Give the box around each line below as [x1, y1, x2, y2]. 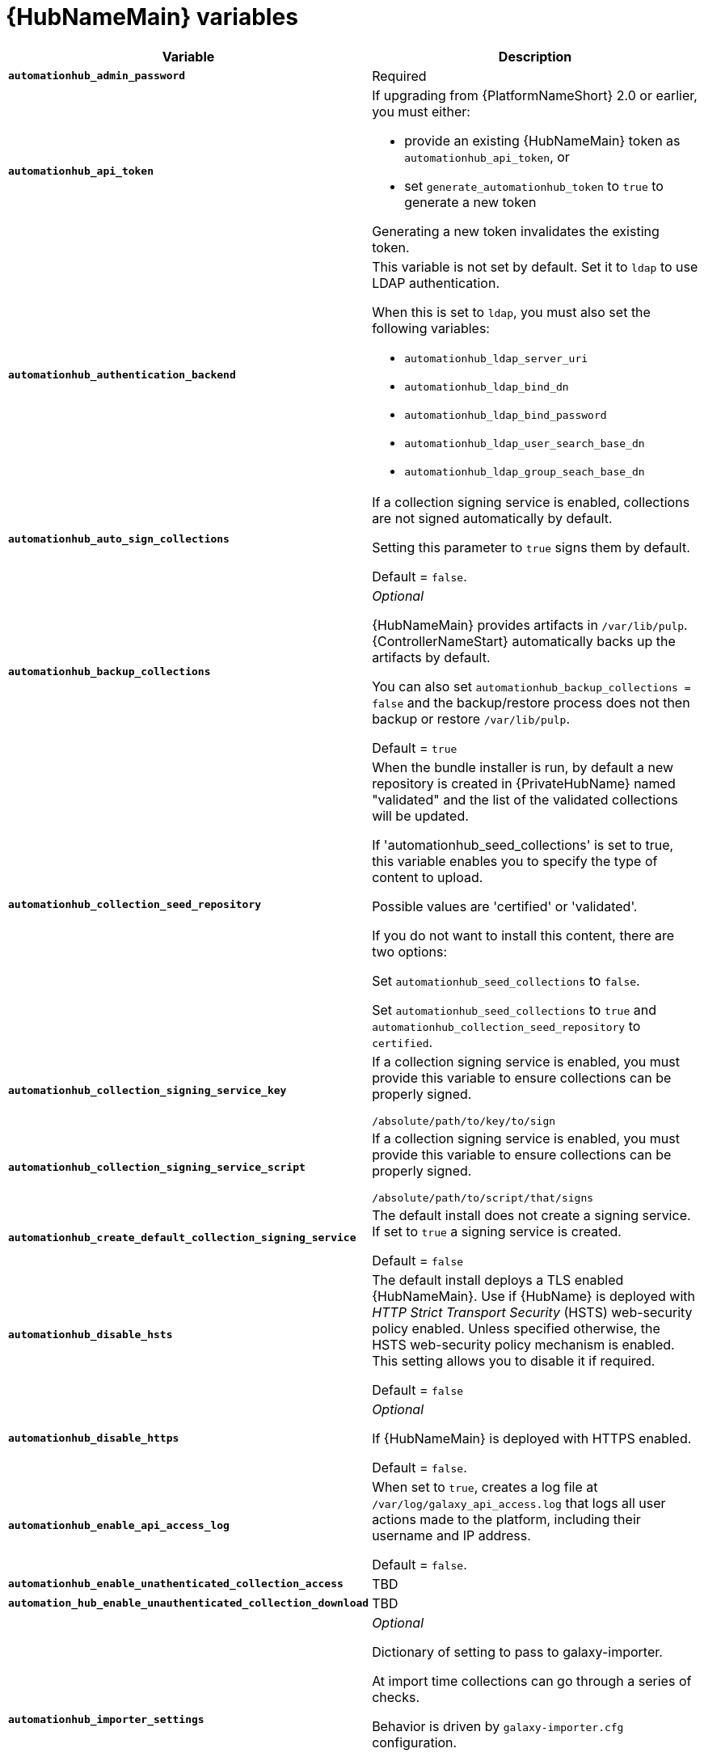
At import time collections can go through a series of [372, 1672, 692, 1689]
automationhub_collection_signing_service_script [8, 1160, 306, 1173]
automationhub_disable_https [8, 1432, 179, 1445]
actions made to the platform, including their [372, 1510, 641, 1527]
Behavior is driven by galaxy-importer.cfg [372, 1717, 624, 1734]
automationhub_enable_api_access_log [8, 1519, 230, 1532]
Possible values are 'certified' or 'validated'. [372, 898, 638, 914]
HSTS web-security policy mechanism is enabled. [372, 1336, 675, 1353]
